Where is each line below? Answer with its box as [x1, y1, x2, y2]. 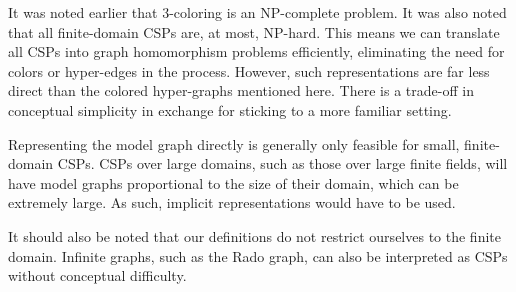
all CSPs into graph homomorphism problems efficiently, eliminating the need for [8, 41, 505, 62]
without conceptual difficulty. [8, 265, 187, 286]
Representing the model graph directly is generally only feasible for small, [8, 133, 460, 154]
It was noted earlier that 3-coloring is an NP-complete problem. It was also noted [8, 2, 507, 22]
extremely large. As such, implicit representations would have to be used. [8, 192, 456, 213]
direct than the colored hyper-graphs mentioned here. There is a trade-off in [8, 80, 474, 101]
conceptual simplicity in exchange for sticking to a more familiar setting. [8, 99, 452, 120]
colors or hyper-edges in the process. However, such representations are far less [8, 60, 490, 81]
